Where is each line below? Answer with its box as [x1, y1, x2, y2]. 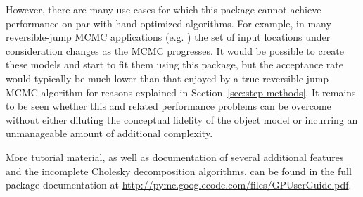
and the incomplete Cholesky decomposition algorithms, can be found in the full [6, 163, 352, 178]
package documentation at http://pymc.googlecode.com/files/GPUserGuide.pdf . [6, 177, 352, 192]
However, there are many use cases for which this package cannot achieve [6, 2, 321, 16]
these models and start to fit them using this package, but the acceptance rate [6, 57, 343, 72]
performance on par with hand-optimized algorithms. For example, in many [6, 15, 331, 30]
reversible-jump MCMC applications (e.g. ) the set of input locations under [6, 30, 331, 44]
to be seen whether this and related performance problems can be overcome [6, 99, 331, 113]
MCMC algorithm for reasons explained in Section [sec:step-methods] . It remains [6, 84, 356, 99]
